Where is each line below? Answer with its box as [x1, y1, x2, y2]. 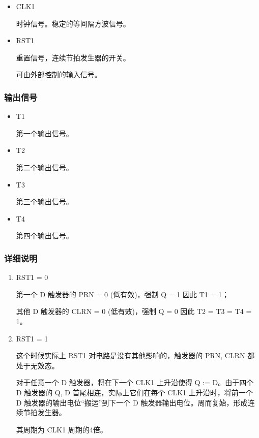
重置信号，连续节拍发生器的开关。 [16, 52, 130, 62]
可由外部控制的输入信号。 [16, 69, 102, 80]
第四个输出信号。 [16, 230, 73, 241]
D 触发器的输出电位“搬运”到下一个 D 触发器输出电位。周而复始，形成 [16, 397, 248, 408]
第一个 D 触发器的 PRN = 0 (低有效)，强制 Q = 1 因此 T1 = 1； [16, 289, 229, 299]
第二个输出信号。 [16, 162, 73, 172]
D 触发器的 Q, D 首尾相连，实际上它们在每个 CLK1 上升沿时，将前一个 [16, 387, 253, 397]
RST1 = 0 [16, 272, 48, 283]
